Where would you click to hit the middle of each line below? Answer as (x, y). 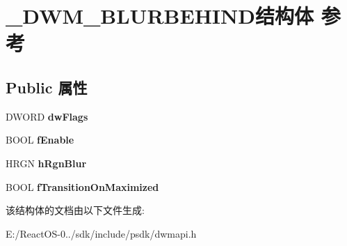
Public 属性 (47, 87)
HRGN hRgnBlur (46, 163)
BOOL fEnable (40, 140)
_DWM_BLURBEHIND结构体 (160, 16)
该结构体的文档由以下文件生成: (75, 210)
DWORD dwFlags (47, 116)
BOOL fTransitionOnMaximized (82, 186)
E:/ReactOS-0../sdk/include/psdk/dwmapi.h (101, 233)
